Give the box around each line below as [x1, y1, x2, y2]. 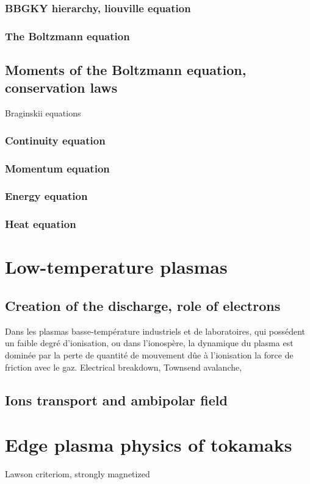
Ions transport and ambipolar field [5, 390, 228, 409]
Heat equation [5, 216, 76, 232]
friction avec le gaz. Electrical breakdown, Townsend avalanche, [5, 360, 242, 373]
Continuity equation [5, 132, 106, 148]
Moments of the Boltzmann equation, [5, 60, 247, 79]
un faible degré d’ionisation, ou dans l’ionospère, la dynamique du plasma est [5, 336, 294, 349]
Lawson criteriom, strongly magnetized [5, 468, 150, 480]
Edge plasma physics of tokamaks [5, 432, 292, 457]
